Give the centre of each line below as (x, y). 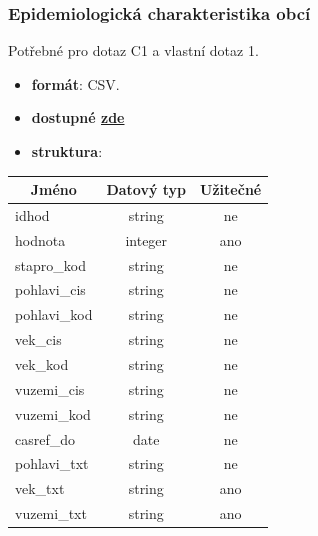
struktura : (67, 151)
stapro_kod (50, 264)
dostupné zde (78, 117)
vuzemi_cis (50, 388)
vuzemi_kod (53, 413)
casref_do (45, 438)
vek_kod (42, 364)
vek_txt (40, 488)
